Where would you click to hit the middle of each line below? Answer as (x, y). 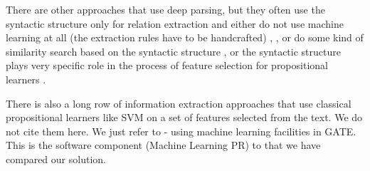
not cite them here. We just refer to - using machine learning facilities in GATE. (181, 131)
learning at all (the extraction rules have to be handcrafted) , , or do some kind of (185, 37)
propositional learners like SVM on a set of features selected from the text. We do (184, 117)
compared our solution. (56, 159)
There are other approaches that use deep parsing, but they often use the (165, 9)
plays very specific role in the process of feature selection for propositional (167, 65)
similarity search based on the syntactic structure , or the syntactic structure (173, 51)
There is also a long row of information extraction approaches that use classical (179, 103)
